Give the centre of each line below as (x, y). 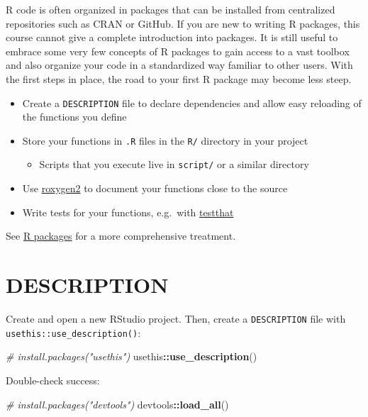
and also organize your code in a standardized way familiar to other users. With (179, 65)
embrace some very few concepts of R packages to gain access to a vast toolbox (178, 51)
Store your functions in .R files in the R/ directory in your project (165, 140)
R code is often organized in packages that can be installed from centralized (171, 9)
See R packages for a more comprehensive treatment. (121, 236)
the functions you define (74, 117)
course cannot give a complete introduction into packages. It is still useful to (172, 37)
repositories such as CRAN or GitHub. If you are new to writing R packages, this (183, 23)
